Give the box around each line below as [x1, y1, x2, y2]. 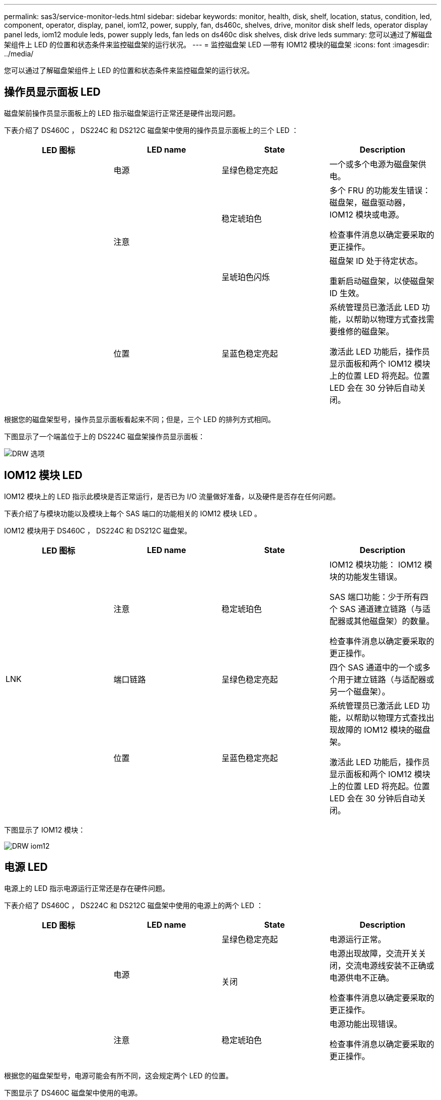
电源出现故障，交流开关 [329, 948, 418, 958]
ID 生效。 [329, 288, 364, 298]
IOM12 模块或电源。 [329, 209, 404, 220]
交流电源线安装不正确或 [345, 960, 434, 971]
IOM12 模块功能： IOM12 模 [329, 559, 432, 570]
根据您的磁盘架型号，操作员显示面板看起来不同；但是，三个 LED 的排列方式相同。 [4, 415, 275, 424]
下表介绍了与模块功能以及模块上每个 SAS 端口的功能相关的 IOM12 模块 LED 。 [4, 509, 262, 518]
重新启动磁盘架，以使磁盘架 [329, 276, 434, 286]
